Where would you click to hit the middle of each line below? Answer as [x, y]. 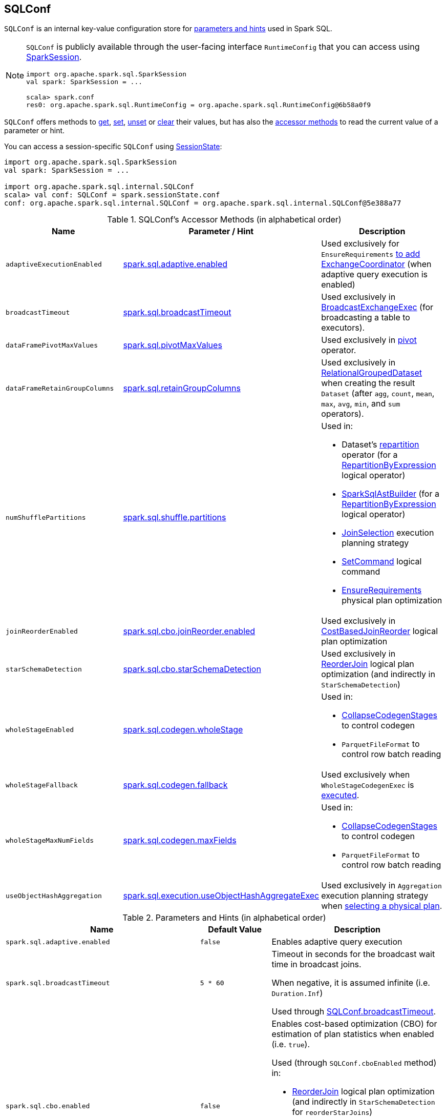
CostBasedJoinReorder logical [379, 631]
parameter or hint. [35, 131]
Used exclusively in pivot [369, 340]
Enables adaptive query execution [337, 942]
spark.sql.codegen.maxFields [180, 840]
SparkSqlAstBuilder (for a [390, 494]
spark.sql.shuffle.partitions [175, 517]
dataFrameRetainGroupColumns [60, 388]
